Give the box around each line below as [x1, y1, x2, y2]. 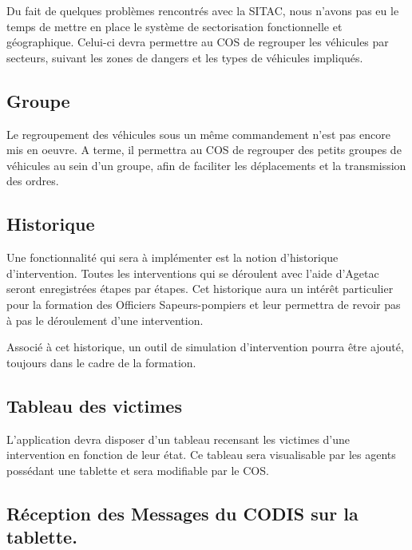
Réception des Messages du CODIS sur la [6, 501, 359, 525]
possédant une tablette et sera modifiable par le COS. [6, 461, 269, 478]
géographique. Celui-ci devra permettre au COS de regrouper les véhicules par [6, 34, 389, 50]
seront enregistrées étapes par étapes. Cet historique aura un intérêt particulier [6, 280, 394, 297]
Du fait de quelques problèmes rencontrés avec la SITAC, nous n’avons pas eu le [6, 2, 399, 18]
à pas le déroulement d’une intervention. [6, 311, 204, 328]
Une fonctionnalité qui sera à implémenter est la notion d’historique [6, 249, 339, 266]
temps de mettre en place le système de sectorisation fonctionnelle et [6, 18, 343, 34]
